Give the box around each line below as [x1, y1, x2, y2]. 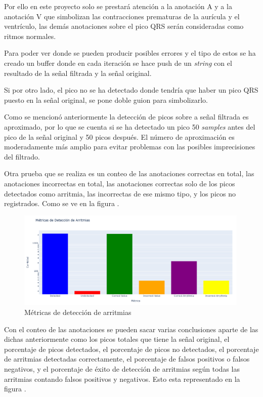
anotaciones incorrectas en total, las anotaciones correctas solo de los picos [4, 178, 235, 188]
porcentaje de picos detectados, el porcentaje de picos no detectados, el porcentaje [4, 343, 259, 354]
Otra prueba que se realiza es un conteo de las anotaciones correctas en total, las [4, 168, 254, 179]
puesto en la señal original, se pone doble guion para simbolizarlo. [4, 94, 208, 105]
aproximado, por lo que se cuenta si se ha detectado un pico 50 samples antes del [4, 121, 255, 132]
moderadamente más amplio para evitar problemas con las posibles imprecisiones [4, 141, 255, 152]
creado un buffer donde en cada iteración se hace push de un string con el [4, 57, 232, 68]
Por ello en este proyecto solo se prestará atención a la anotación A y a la [4, 1, 232, 11]
